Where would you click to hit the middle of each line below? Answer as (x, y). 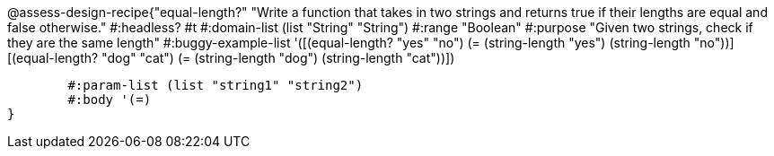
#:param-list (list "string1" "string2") (215, 85)
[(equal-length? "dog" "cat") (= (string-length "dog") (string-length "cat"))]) (231, 58)
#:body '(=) (110, 100)
